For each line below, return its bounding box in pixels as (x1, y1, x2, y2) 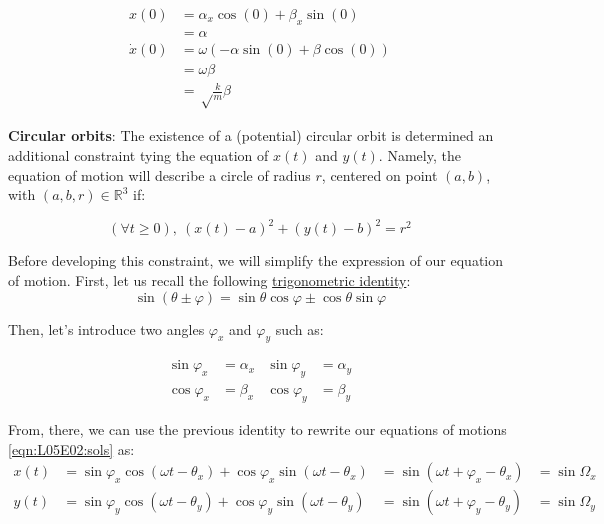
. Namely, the (378, 145, 461, 166)
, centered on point (321, 164, 438, 185)
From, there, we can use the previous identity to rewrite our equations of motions (8, 418, 507, 439)
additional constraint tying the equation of (8, 145, 269, 166)
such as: (275, 318, 324, 339)
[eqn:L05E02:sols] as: (8, 438, 135, 459)
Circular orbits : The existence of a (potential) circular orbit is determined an (8, 125, 494, 146)
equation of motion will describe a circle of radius (8, 164, 311, 185)
